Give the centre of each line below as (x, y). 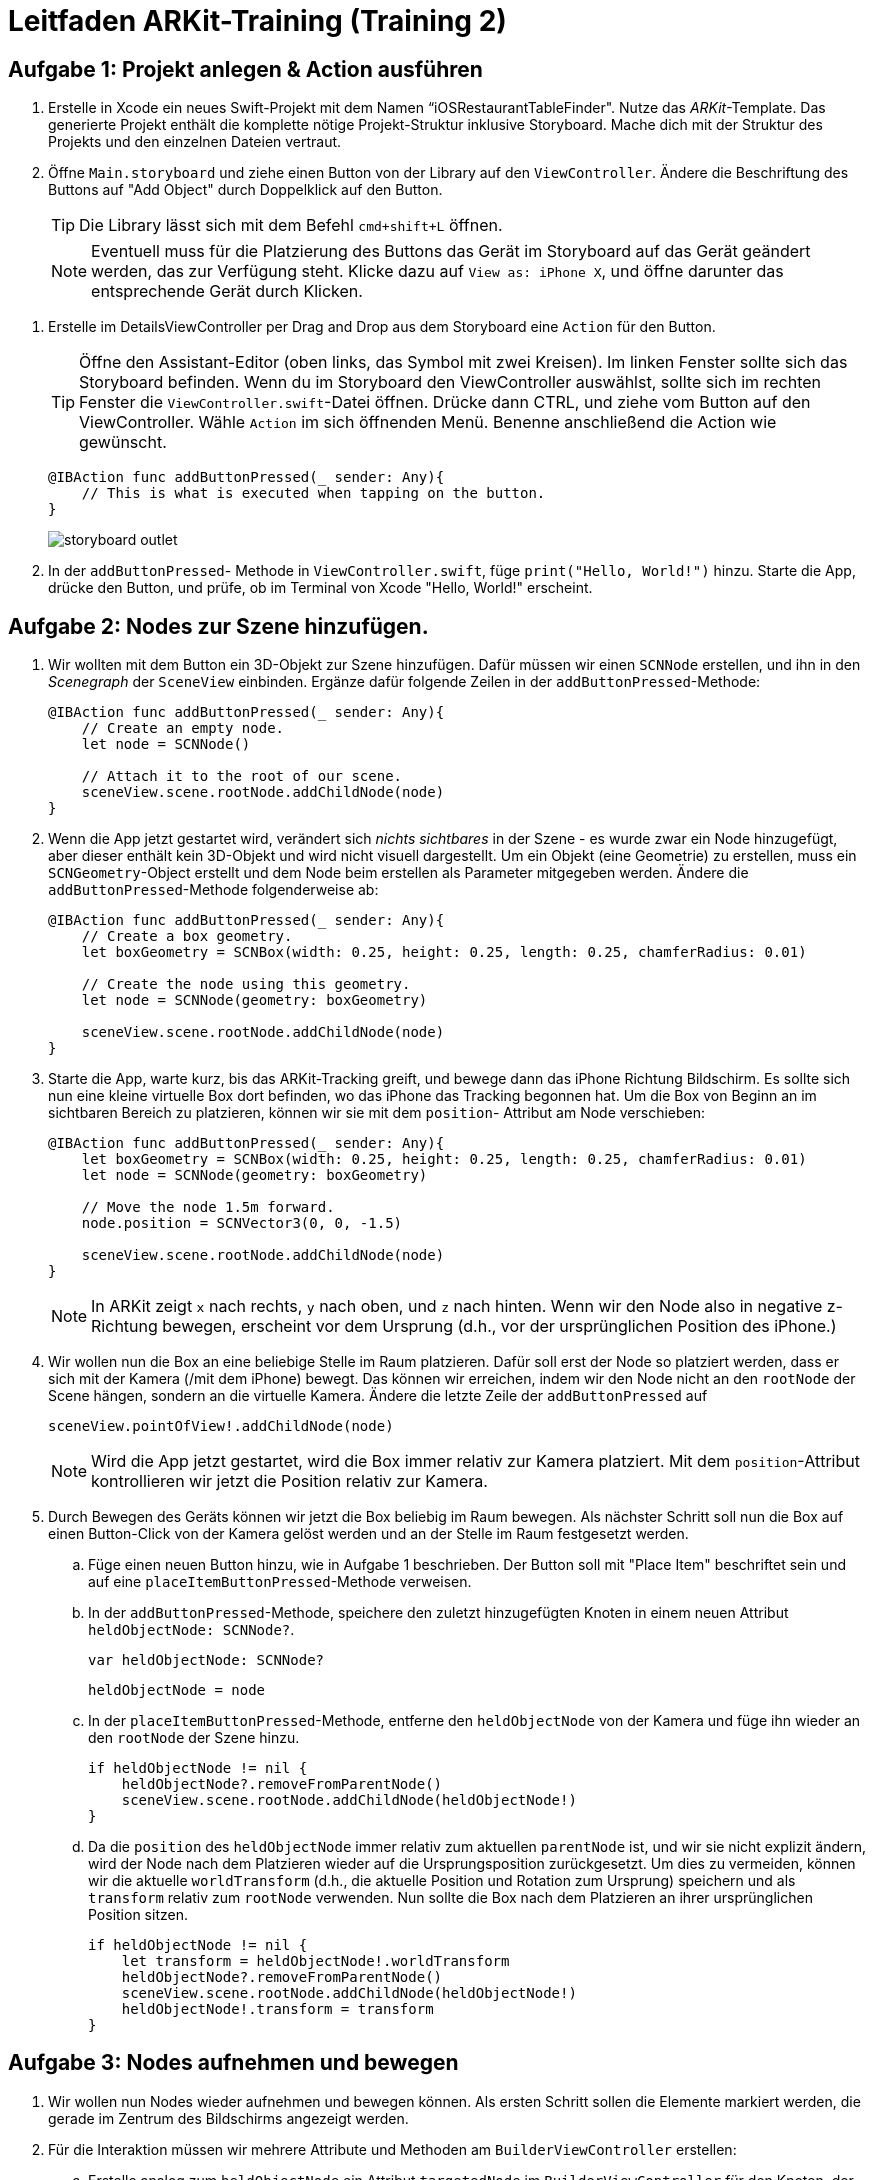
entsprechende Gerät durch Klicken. (227, 291)
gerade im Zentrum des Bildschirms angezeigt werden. (228, 2118)
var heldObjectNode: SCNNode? (206, 1660)
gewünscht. (123, 442)
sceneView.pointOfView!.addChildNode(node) (221, 1426)
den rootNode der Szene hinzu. (194, 1738)
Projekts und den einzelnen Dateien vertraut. (195, 142)
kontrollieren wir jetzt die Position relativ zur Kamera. (289, 1481)
